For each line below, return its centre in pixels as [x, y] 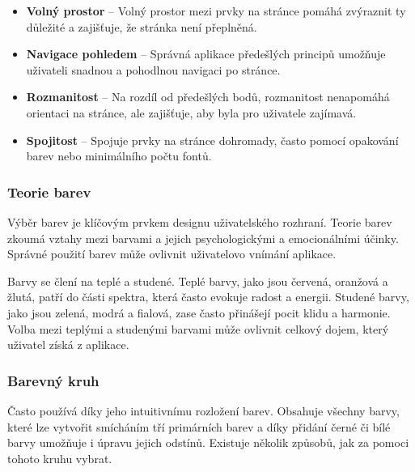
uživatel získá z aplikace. [68, 344]
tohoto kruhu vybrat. [60, 458]
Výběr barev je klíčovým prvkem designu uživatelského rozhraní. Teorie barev [200, 221]
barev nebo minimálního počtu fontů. [119, 156]
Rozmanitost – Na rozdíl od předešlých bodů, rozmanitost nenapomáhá [208, 97]
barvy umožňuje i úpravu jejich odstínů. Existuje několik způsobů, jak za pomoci [208, 442]
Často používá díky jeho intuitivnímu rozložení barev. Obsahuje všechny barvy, [203, 410]
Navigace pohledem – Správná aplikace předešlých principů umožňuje [206, 54]
